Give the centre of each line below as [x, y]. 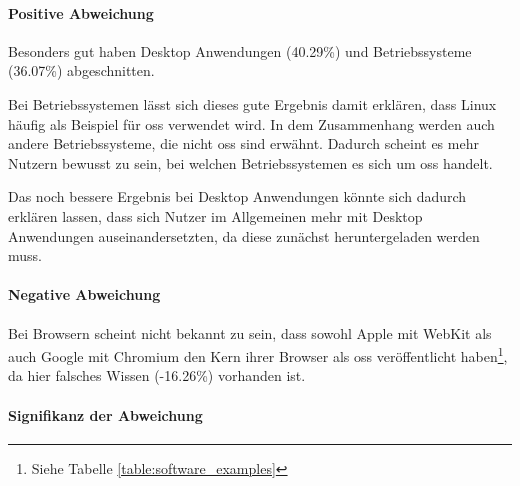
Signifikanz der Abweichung [105, 414]
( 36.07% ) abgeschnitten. [81, 70]
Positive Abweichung [81, 12]
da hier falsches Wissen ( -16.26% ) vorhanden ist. [157, 375]
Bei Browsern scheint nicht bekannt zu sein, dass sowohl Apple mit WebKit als [250, 332]
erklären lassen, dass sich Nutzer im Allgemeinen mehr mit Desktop [215, 215]
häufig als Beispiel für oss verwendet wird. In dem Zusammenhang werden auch [251, 123]
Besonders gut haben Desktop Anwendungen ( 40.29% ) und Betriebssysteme [240, 50]
